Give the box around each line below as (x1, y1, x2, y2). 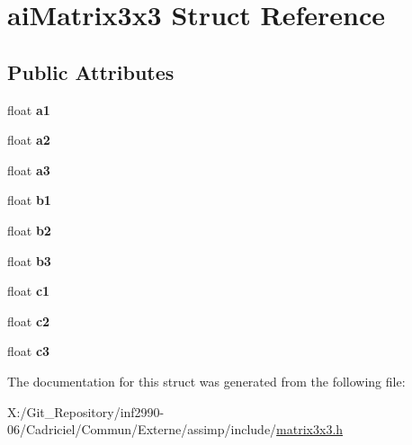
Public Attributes (7, 58, 175, 85)
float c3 (7, 342, 50, 360)
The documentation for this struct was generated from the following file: (7, 371, 406, 390)
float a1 (7, 100, 50, 119)
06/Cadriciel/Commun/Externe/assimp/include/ (7, 420, 277, 439)
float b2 (7, 220, 51, 239)
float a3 (7, 160, 50, 179)
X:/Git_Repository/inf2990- (7, 402, 165, 421)
